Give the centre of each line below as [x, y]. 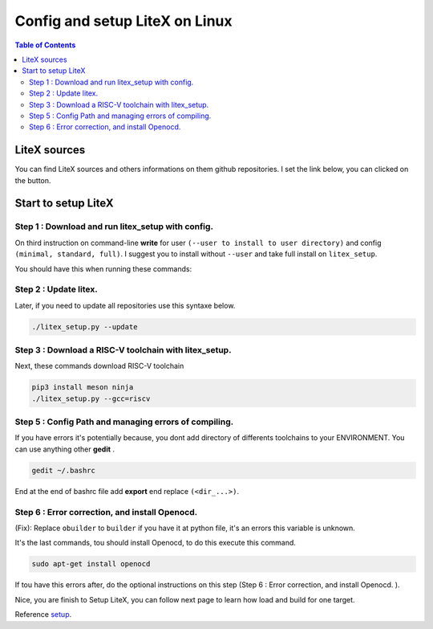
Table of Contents [45, 45]
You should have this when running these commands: [103, 268]
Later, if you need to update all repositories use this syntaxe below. [125, 305]
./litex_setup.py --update [85, 327]
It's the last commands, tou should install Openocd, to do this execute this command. [156, 543]
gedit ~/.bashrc [64, 470]
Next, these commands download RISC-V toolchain [99, 366]
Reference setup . [43, 615]
